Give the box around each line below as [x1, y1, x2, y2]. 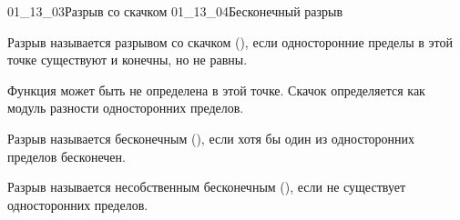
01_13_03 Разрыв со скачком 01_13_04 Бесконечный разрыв [7, 2, 343, 20]
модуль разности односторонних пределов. [7, 98, 244, 117]
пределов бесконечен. [7, 146, 126, 165]
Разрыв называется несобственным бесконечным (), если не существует [7, 177, 406, 196]
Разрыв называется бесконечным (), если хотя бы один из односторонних [7, 128, 415, 147]
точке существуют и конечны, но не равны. [7, 50, 248, 69]
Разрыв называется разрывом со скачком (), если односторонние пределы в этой [7, 32, 453, 51]
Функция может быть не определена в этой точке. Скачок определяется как [7, 80, 425, 99]
